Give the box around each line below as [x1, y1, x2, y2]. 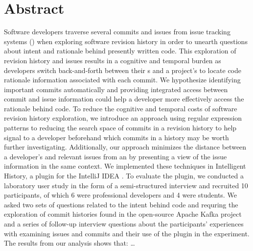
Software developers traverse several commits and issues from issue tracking [4, 26, 230, 37]
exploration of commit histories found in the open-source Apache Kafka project [4, 209, 242, 219]
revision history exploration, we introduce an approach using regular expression [4, 113, 242, 123]
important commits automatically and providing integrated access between [4, 84, 228, 94]
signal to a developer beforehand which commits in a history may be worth [4, 132, 229, 142]
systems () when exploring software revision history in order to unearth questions [4, 36, 248, 46]
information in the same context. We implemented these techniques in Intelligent [4, 161, 246, 171]
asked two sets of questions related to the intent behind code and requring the [4, 199, 238, 209]
